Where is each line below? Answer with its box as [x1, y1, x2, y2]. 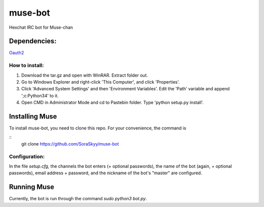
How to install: [9, 62, 44, 69]
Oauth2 [9, 50, 24, 56]
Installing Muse [9, 112, 57, 121]
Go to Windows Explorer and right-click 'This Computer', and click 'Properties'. [21, 79, 180, 85]
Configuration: [9, 153, 45, 160]
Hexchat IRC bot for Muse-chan [9, 24, 73, 30]
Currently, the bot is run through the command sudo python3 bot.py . [9, 196, 147, 202]
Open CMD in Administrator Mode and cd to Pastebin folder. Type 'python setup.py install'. [21, 100, 204, 105]
